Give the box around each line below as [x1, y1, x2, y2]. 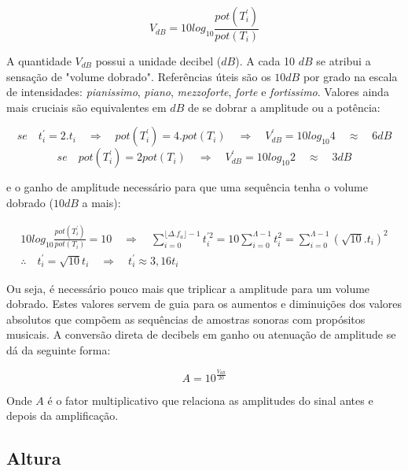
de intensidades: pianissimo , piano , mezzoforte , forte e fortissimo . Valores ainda [6, 83, 389, 100]
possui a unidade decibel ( [95, 53, 222, 69]
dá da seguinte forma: [6, 341, 111, 358]
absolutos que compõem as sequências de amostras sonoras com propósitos [6, 310, 366, 327]
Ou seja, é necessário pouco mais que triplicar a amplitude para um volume [6, 280, 370, 296]
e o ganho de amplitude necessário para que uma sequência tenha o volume [6, 179, 368, 195]
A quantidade [6, 53, 72, 69]
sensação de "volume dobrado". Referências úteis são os [6, 68, 271, 84]
